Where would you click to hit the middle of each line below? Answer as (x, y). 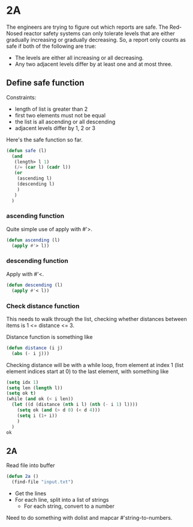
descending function (37, 261)
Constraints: (21, 97)
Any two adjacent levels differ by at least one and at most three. (94, 64)
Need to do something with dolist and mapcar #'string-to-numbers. (89, 517)
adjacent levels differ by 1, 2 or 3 (55, 128)
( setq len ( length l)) (34, 388)
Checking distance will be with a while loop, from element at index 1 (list (95, 365)
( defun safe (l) (26, 150)
